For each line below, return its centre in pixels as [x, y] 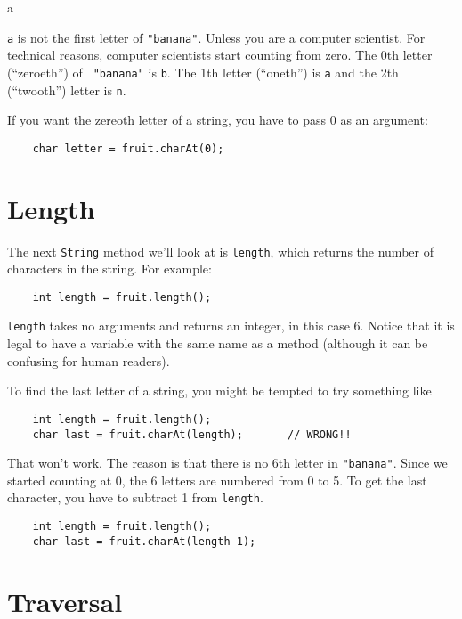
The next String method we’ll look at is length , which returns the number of [220, 251]
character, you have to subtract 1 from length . [135, 497]
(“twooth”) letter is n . [67, 90]
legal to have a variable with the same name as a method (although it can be [218, 343]
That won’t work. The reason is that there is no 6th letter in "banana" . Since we [227, 463]
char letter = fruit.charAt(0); [128, 148]
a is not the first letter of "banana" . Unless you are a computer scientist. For [216, 37]
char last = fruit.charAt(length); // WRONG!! [192, 434]
